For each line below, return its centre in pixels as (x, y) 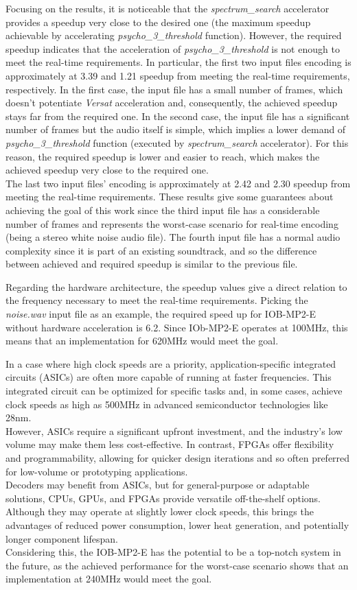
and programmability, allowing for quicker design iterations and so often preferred (178, 458)
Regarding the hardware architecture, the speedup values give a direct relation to (176, 286)
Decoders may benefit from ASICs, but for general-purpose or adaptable (158, 485)
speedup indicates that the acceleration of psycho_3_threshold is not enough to (173, 48)
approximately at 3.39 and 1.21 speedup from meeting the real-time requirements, (178, 75)
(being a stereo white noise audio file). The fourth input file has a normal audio (173, 237)
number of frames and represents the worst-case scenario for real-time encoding (172, 223)
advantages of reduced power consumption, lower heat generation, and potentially (177, 524)
